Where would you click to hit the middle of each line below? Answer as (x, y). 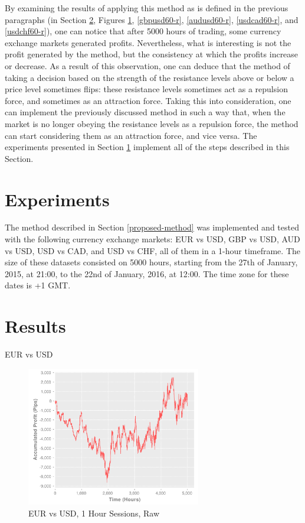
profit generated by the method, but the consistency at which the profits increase (152, 54)
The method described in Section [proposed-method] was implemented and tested (152, 227)
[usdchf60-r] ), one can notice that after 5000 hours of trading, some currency (143, 31)
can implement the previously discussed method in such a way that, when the (145, 112)
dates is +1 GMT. (38, 285)
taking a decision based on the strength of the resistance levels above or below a (150, 77)
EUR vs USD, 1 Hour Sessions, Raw (94, 513)
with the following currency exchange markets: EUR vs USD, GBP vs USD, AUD (152, 239)
